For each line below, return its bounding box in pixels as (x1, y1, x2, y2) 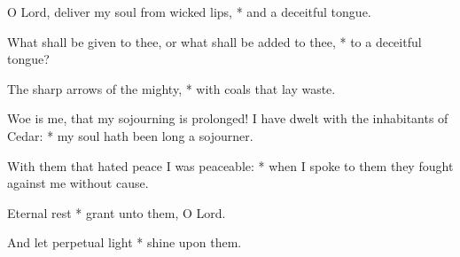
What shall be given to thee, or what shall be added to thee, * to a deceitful (7, 32, 422, 51)
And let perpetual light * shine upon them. (7, 233, 242, 252)
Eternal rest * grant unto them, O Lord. (7, 203, 226, 222)
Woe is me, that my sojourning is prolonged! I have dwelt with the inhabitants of (7, 109, 448, 128)
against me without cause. (7, 174, 149, 192)
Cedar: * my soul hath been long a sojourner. (7, 126, 253, 144)
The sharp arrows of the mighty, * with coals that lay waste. (7, 79, 336, 97)
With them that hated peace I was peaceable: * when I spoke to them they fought (7, 156, 454, 175)
